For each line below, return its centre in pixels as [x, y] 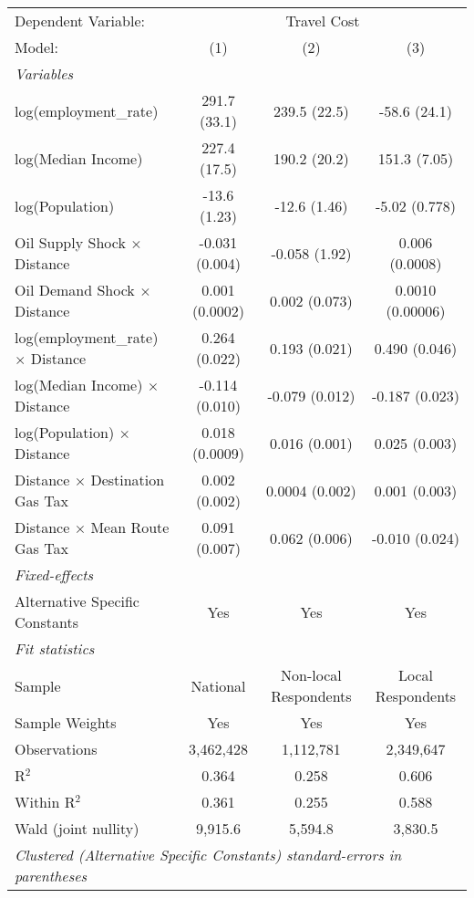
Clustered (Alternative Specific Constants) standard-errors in [208, 855]
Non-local [311, 675]
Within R [45, 802]
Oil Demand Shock [75, 290]
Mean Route [130, 527]
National [218, 685]
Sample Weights [66, 722]
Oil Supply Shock [70, 242]
